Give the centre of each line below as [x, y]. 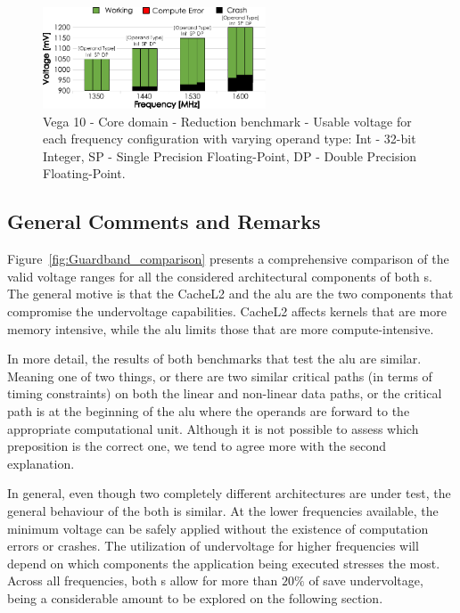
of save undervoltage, [366, 580]
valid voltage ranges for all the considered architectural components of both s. [220, 276]
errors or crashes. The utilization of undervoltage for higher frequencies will [213, 546]
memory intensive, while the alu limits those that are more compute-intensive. [221, 328]
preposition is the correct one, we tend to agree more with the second [197, 446]
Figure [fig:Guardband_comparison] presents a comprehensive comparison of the [228, 259]
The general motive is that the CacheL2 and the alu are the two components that [230, 294]
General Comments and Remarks [164, 221]
